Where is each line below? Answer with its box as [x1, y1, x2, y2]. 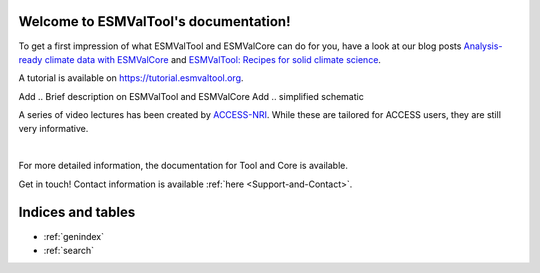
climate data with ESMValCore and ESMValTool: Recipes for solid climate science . [44, 53, 382, 65]
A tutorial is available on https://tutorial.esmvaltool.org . [18, 72, 244, 84]
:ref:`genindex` [43, 230, 105, 242]
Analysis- [463, 40, 503, 52]
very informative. [18, 123, 89, 135]
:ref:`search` [43, 244, 95, 256]
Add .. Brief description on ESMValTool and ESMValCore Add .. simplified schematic [18, 90, 364, 102]
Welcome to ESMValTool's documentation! [18, 13, 291, 30]
